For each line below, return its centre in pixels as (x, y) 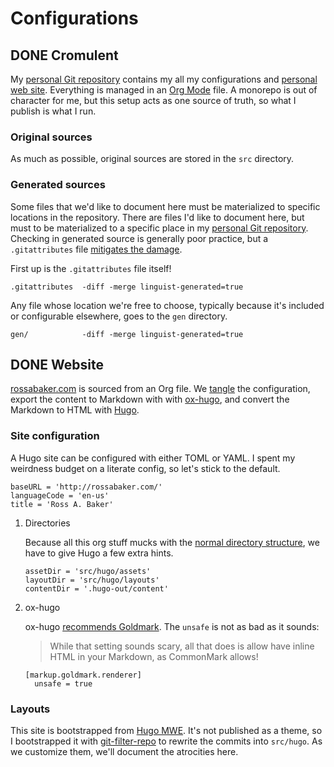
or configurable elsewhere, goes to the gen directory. (119, 316)
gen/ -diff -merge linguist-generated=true (127, 334)
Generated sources (58, 185)
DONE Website (57, 364)
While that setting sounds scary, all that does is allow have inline (182, 646)
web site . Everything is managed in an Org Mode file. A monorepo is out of (164, 90)
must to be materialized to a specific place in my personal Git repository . (159, 228)
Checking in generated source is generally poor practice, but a (139, 238)
